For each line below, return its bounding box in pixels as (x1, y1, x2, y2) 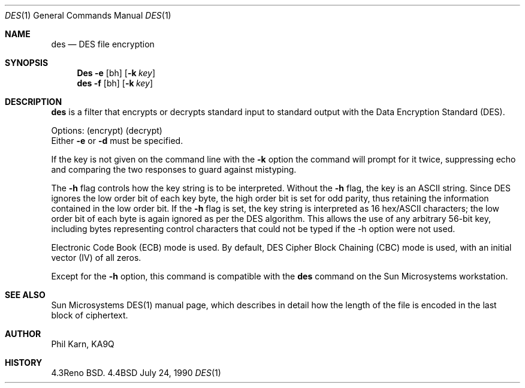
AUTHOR (5, 329, 41, 339)
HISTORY (5, 357, 43, 368)
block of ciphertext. (51, 310, 128, 320)
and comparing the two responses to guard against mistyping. (51, 164, 297, 175)
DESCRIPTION (5, 97, 62, 107)
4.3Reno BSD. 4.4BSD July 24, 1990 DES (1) (51, 368, 221, 378)
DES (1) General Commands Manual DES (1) (5, 10, 171, 20)
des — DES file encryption (51, 39, 155, 49)
